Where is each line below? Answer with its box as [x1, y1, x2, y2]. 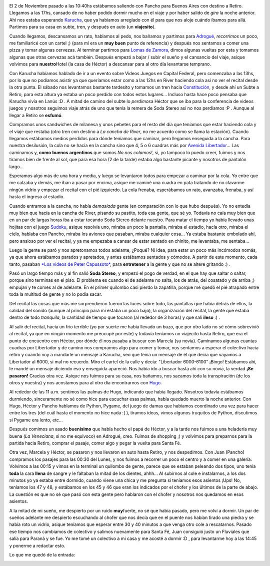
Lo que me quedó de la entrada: [9, 551, 75, 557]
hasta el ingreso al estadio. [9, 194, 65, 200]
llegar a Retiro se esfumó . [9, 112, 63, 118]
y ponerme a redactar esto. [9, 542, 65, 548]
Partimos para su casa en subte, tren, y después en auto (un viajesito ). [9, 24, 156, 30]
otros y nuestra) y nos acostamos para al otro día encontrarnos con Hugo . [9, 379, 162, 385]
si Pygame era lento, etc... [9, 417, 63, 423]
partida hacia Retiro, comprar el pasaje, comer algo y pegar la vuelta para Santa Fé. [9, 440, 181, 446]
